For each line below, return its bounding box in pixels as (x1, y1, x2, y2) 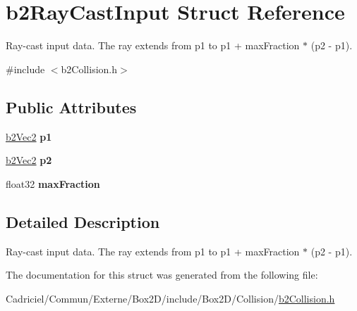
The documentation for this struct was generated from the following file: (6, 267, 318, 282)
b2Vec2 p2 (6, 153, 52, 167)
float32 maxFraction (6, 176, 100, 191)
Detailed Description (6, 210, 160, 232)
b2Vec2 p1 (6, 129, 52, 144)
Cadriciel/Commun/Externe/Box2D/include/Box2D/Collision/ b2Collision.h (6, 291, 335, 305)
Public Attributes (6, 96, 137, 118)
